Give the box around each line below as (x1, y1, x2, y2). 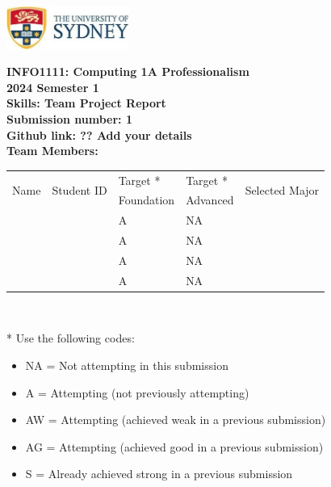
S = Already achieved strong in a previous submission (25, 465, 293, 482)
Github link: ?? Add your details (6, 126, 192, 143)
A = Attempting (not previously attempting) (25, 384, 249, 401)
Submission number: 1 (6, 110, 132, 127)
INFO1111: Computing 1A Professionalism (6, 63, 249, 80)
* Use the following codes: (6, 330, 135, 346)
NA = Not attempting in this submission (25, 357, 228, 373)
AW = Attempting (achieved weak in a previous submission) (25, 411, 326, 428)
